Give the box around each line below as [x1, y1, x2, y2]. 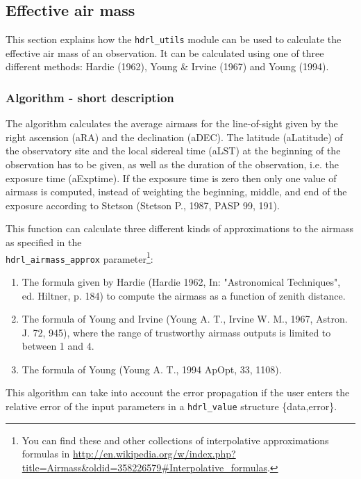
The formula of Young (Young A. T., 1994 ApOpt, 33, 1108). [22, 362, 282, 376]
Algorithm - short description [6, 88, 174, 106]
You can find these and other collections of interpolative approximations [22, 432, 329, 447]
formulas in [22, 446, 70, 461]
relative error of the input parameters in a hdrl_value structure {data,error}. [6, 399, 337, 414]
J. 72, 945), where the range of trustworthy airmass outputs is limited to [22, 325, 331, 339]
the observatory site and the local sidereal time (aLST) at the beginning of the [6, 143, 341, 158]
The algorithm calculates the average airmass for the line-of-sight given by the [6, 116, 338, 131]
